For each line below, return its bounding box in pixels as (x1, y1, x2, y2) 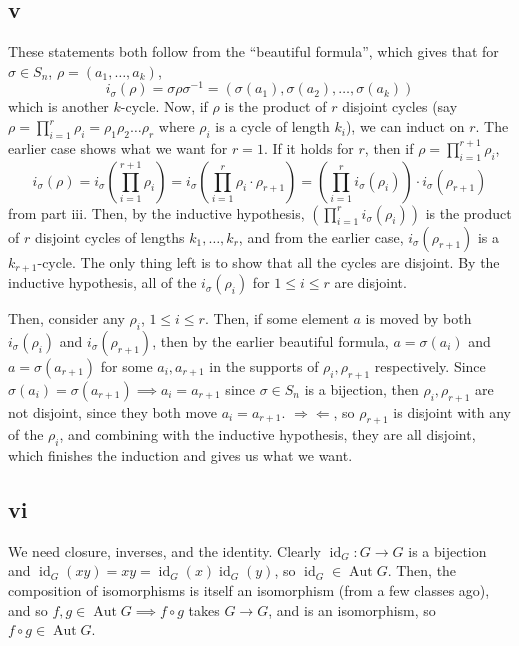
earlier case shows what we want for (8, 137, 228, 158)
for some (100, 355, 153, 376)
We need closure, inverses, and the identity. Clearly (8, 540, 322, 561)
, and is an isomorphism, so (268, 599, 436, 620)
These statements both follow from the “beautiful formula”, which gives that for (8, 41, 499, 62)
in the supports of (209, 355, 319, 376)
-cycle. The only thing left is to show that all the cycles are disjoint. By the (37, 251, 500, 272)
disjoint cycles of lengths (34, 226, 185, 247)
